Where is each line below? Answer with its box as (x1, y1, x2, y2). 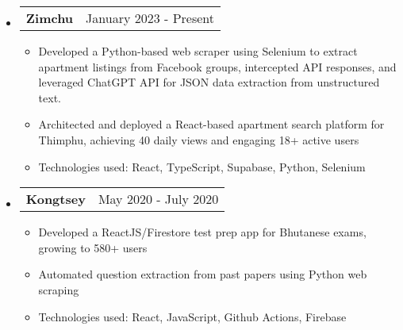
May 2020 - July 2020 (98, 190, 219, 209)
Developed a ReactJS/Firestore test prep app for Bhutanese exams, (38, 224, 367, 240)
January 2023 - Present (86, 9, 215, 27)
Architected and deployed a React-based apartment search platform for (38, 116, 385, 132)
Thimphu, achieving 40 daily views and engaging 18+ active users (38, 131, 359, 148)
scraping (38, 281, 79, 297)
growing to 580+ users (38, 239, 148, 255)
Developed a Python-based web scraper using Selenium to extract (38, 43, 358, 59)
